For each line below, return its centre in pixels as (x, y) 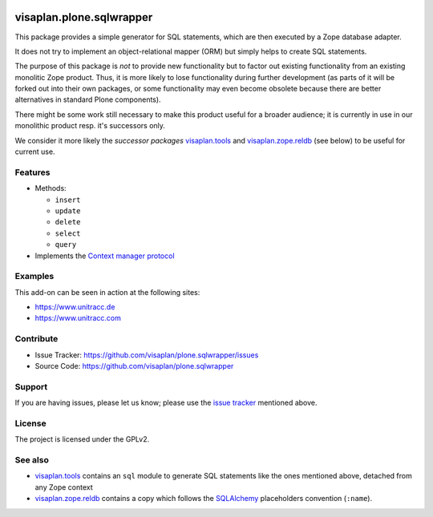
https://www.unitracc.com (78, 318)
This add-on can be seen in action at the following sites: (107, 292)
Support (31, 386)
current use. (35, 151)
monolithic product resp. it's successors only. (90, 126)
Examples (34, 277)
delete (68, 222)
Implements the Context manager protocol (105, 256)
